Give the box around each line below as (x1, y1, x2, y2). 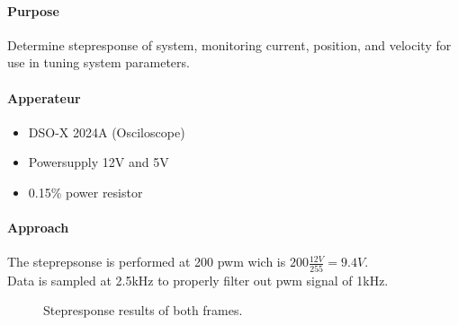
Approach (7, 218, 69, 237)
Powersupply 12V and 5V (28, 153, 169, 171)
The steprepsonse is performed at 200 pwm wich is (7, 252, 286, 271)
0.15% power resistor (28, 182, 143, 201)
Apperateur (7, 88, 81, 107)
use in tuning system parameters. (7, 53, 190, 72)
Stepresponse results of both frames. (43, 301, 243, 320)
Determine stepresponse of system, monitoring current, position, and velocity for (7, 35, 452, 54)
